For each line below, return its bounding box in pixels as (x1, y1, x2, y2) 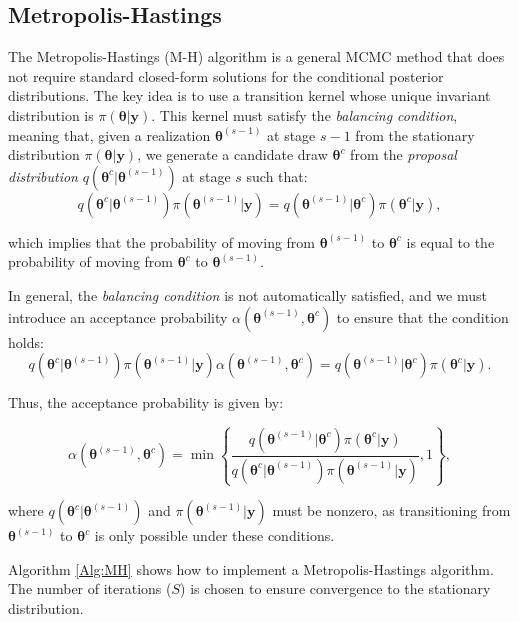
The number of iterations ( (8, 578, 172, 599)
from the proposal (350, 144, 457, 165)
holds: (8, 331, 44, 352)
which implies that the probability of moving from (8, 231, 316, 252)
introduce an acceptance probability (8, 306, 228, 327)
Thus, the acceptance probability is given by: (8, 392, 284, 413)
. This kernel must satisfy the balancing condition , (151, 104, 458, 125)
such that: (246, 165, 308, 186)
